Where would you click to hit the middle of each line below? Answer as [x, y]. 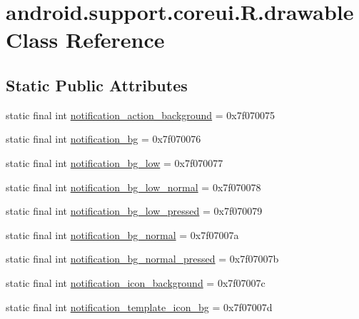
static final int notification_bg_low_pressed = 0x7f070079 [134, 211]
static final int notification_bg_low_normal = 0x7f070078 [133, 187]
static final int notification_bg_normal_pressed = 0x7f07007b [142, 259]
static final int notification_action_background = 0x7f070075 [141, 115]
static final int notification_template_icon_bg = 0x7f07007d [139, 307]
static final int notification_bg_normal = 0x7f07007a [122, 234]
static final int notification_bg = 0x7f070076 [103, 139]
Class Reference [85, 40]
